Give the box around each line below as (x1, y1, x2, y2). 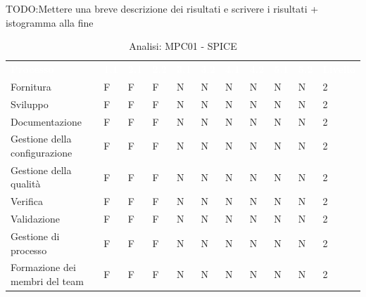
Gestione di (11, 228, 60, 243)
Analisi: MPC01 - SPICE (129, 39, 237, 53)
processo (11, 242, 47, 257)
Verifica (11, 194, 43, 209)
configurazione (11, 145, 72, 159)
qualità (11, 176, 41, 191)
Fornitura (11, 79, 51, 93)
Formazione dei (11, 260, 76, 275)
